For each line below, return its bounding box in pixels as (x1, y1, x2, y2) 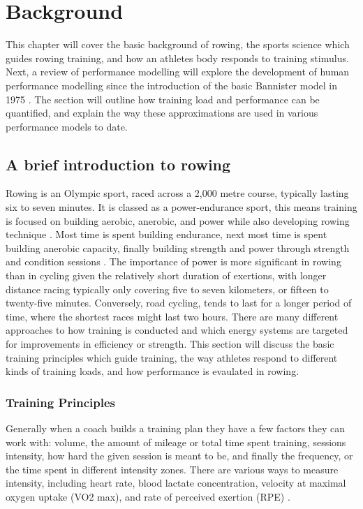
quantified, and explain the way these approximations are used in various (6, 105, 318, 120)
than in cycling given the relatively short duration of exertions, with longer (6, 268, 327, 283)
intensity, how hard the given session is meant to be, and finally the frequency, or (6, 448, 353, 463)
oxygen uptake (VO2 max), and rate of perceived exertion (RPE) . (6, 489, 290, 503)
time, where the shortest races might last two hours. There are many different (6, 309, 339, 323)
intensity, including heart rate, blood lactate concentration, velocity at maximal (6, 475, 346, 490)
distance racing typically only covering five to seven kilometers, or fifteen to (6, 281, 329, 296)
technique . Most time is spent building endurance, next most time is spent (6, 227, 327, 242)
